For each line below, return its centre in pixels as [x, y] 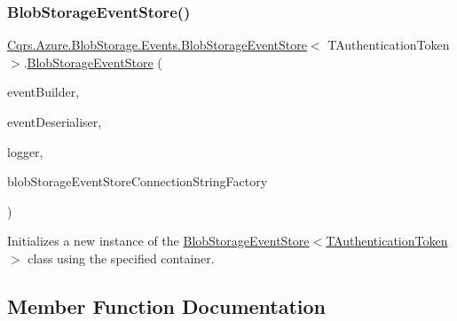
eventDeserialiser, [55, 121]
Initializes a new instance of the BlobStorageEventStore [158, 241]
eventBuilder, [43, 92]
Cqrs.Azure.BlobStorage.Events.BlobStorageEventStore [157, 45]
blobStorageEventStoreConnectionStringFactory [138, 181]
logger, [25, 151]
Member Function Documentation [167, 305]
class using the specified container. [121, 258]
